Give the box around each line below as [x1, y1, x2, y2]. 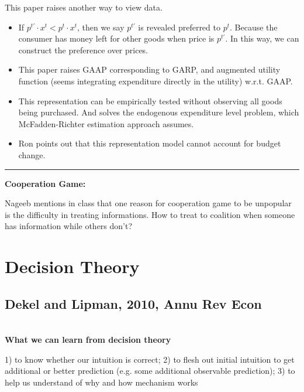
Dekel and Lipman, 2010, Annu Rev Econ [5, 294, 262, 312]
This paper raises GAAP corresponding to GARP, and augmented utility [18, 63, 281, 76]
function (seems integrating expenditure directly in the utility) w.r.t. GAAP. [18, 74, 293, 87]
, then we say [77, 21, 125, 33]
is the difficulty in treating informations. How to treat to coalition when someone [5, 208, 295, 220]
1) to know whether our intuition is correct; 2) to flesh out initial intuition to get [5, 353, 295, 365]
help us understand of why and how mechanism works [5, 376, 198, 388]
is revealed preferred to [138, 21, 220, 33]
